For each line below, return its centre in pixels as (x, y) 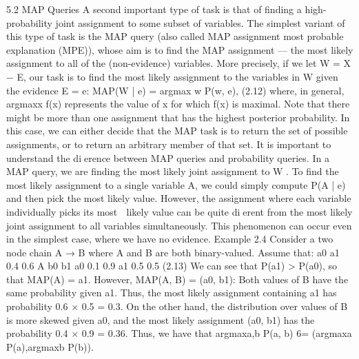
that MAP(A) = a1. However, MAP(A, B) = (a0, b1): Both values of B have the (177, 279)
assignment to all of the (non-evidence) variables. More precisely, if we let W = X (179, 63)
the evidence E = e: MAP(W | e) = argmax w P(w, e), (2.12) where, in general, (175, 90)
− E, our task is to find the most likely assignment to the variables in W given (172, 76)
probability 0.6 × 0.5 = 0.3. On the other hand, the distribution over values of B (177, 306)
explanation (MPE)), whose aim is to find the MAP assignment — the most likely (180, 49)
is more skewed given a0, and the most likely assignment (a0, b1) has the (161, 319)
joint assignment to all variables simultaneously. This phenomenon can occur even (179, 225)
